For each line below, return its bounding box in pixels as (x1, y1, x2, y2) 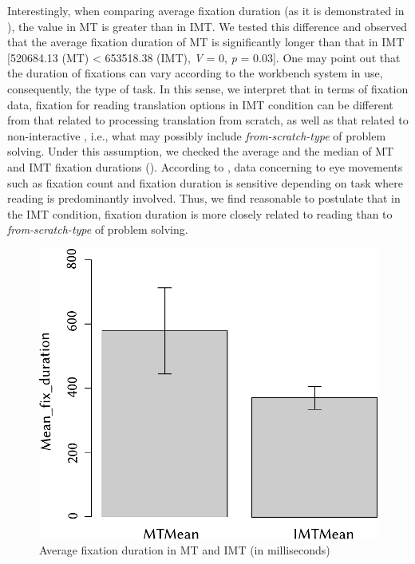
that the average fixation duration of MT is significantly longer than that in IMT (7, 34, 405, 50)
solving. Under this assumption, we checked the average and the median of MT (7, 143, 394, 160)
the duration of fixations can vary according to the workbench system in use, (7, 65, 383, 81)
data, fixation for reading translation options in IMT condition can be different (7, 96, 393, 112)
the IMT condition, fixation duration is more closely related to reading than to (7, 205, 393, 222)
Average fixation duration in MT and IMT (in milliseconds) (39, 542, 330, 558)
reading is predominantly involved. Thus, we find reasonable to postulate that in (7, 190, 401, 207)
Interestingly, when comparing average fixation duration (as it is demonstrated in (7, 2, 405, 18)
